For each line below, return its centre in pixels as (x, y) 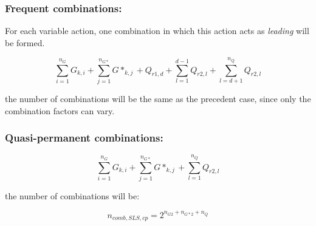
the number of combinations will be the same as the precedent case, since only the (158, 98)
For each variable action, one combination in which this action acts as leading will (157, 31)
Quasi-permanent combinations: (84, 138)
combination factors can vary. (60, 110)
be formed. (25, 42)
